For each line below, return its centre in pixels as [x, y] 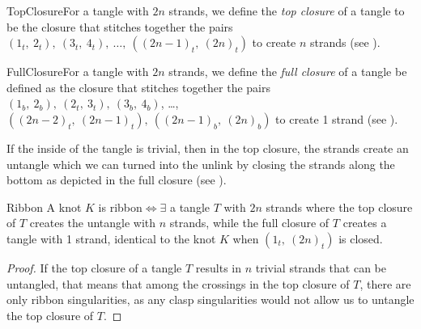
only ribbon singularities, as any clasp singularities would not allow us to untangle [210, 299]
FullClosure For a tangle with [78, 72]
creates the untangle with [93, 223]
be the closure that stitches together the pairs [120, 26]
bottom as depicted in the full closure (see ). [117, 180]
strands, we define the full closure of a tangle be [288, 72]
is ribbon [120, 207]
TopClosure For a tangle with [78, 11]
